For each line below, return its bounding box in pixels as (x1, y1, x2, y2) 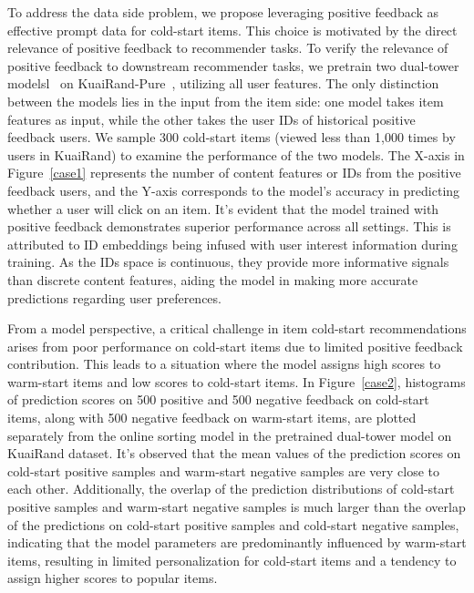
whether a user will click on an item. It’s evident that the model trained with (7, 199, 439, 218)
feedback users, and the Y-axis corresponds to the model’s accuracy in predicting (7, 180, 460, 199)
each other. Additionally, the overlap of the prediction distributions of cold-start (7, 479, 455, 498)
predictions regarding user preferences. (7, 288, 222, 307)
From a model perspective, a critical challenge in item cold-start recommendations (7, 319, 467, 338)
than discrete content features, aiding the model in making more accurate (7, 270, 418, 289)
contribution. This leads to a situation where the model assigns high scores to (7, 354, 441, 373)
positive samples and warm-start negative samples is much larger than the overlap (7, 497, 466, 516)
